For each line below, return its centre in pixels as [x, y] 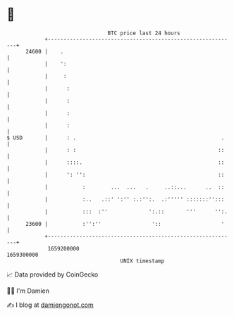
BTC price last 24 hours [144, 33]
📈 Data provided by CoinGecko [53, 274]
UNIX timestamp [142, 261]
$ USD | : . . [116, 138]
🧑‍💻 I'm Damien [28, 291]
